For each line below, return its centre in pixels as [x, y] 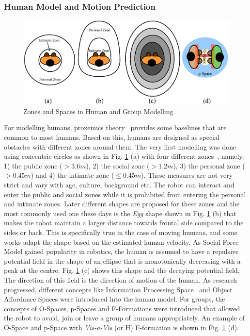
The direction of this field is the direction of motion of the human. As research [121, 279]
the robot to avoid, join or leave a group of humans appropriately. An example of [124, 318]
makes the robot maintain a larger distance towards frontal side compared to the [124, 223]
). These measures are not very [187, 175]
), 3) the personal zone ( [209, 165]
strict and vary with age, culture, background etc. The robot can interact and [119, 185]
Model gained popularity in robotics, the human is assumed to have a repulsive [121, 251]
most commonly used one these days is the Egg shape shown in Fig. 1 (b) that [120, 213]
